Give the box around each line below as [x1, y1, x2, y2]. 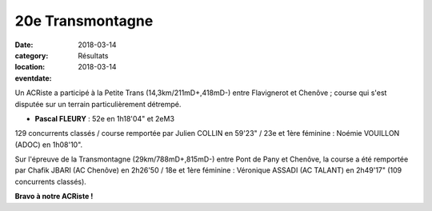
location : [14, 62, 46, 72]
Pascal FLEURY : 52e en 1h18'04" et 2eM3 [34, 113, 175, 123]
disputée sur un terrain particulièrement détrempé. [14, 99, 182, 109]
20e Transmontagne [14, 12, 154, 30]
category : [14, 50, 49, 60]
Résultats [78, 50, 109, 60]
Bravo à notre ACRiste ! [14, 192, 94, 201]
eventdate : [14, 73, 52, 83]
